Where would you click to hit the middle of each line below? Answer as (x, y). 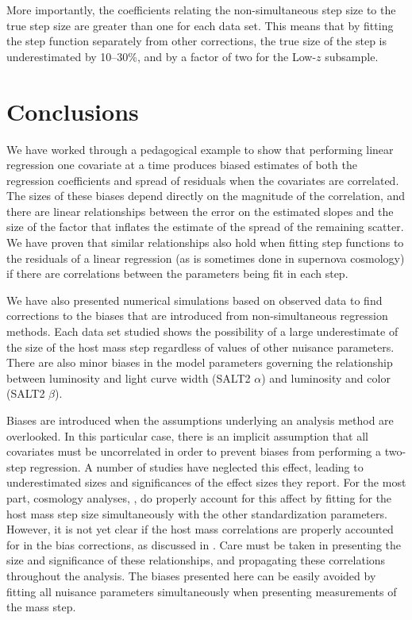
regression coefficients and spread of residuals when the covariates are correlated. (203, 180)
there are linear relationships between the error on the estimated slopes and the (200, 211)
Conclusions (73, 111)
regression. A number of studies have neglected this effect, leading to (196, 466)
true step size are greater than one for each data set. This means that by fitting (200, 25)
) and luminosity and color (326, 377)
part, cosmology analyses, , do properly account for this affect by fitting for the (199, 497)
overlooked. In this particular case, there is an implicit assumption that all (187, 435)
